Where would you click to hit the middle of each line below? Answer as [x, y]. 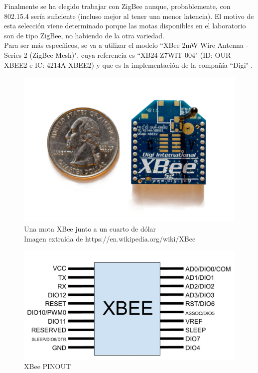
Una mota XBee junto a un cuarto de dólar [90, 229]
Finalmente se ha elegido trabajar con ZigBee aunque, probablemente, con [117, 6]
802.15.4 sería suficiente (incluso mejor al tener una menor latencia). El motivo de [129, 16]
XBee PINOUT [48, 366]
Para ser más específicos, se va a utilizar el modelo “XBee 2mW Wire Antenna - [126, 45]
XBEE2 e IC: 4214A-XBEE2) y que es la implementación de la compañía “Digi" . [129, 64]
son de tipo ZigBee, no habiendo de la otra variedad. [84, 35]
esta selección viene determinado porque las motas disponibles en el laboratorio [125, 26]
